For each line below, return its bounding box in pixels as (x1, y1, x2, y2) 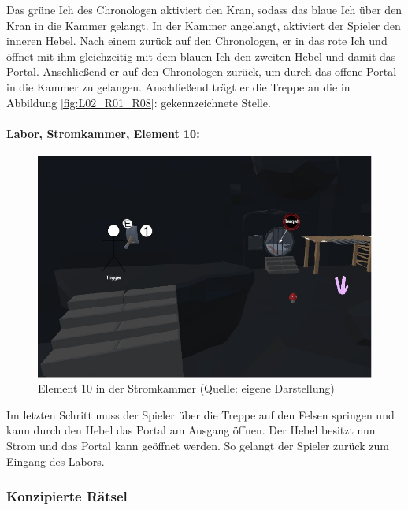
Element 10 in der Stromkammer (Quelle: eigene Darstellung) (38, 380, 335, 396)
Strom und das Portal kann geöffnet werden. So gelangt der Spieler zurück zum (6, 437, 389, 454)
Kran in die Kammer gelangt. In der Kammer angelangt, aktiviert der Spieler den (6, 17, 401, 33)
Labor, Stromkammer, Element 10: (6, 125, 200, 141)
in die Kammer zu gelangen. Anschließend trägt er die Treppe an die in (6, 78, 351, 95)
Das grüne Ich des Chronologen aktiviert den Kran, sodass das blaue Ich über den (6, 2, 402, 17)
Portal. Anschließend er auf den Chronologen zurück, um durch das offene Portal (6, 63, 397, 80)
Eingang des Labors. (6, 452, 105, 469)
